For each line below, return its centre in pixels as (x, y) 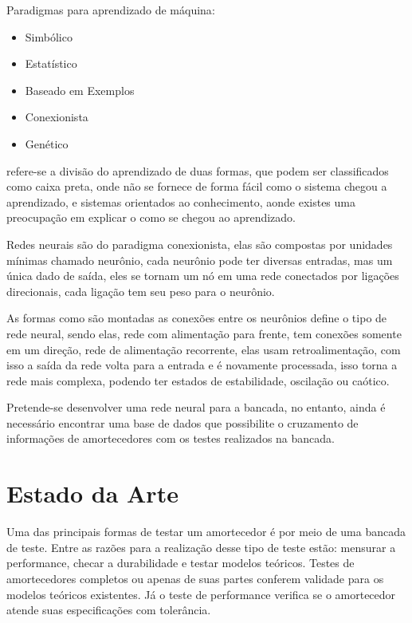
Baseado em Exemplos (80, 90)
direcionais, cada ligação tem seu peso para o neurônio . (141, 291)
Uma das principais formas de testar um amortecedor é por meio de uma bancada (206, 532)
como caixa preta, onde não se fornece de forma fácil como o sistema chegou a (197, 186)
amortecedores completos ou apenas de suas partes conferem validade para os (195, 578)
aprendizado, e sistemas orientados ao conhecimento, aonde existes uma (181, 201)
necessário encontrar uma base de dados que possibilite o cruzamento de (182, 422)
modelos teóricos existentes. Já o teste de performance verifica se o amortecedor (201, 594)
